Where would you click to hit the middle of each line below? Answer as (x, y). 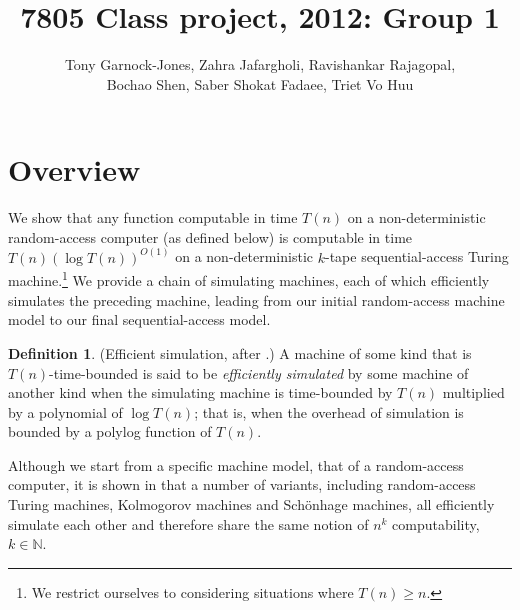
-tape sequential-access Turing (416, 256)
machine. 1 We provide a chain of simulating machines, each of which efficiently (249, 279)
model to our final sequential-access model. (139, 319)
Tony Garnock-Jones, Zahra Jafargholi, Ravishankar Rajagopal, (260, 64)
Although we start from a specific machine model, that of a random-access (236, 464)
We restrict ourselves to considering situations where (192, 591)
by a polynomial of (65, 411)
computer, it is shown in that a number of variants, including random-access (242, 484)
